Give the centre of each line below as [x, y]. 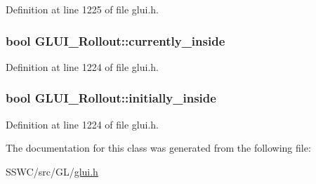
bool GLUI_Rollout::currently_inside [116, 40]
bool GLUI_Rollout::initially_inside [111, 98]
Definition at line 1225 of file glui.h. [83, 9]
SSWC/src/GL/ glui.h [52, 171]
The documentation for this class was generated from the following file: [158, 148]
